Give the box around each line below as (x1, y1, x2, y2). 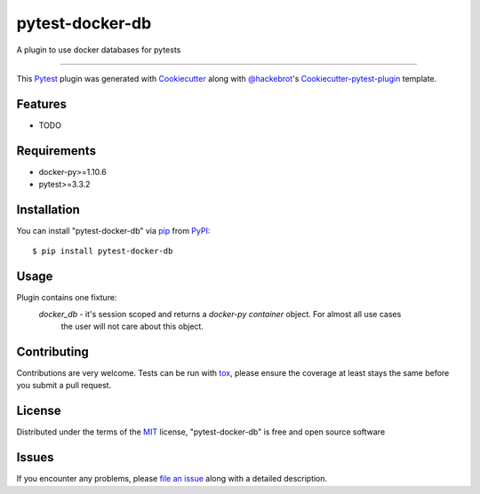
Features (16, 96, 67, 111)
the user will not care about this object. (60, 321, 204, 332)
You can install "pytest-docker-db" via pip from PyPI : (16, 226, 211, 236)
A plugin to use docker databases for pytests (16, 44, 181, 55)
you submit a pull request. (16, 380, 112, 391)
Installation (16, 202, 80, 217)
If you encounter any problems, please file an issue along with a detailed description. (16, 474, 328, 484)
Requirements (16, 143, 97, 158)
